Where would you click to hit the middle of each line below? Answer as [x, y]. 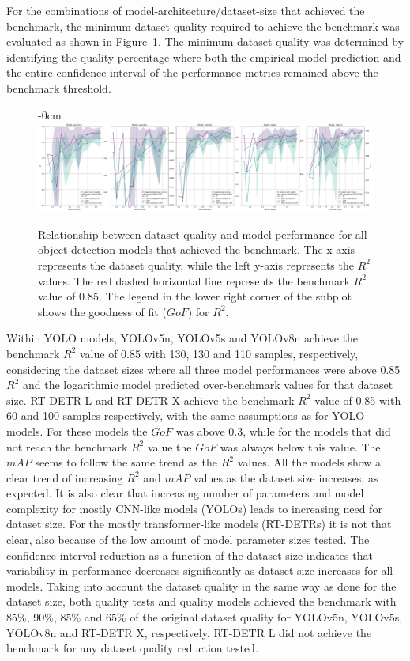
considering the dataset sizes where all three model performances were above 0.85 [203, 369]
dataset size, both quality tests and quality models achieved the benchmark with [201, 601]
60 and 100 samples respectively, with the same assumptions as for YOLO [186, 415]
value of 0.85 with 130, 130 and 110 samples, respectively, [219, 353]
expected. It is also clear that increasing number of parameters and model [185, 493]
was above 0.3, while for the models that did [283, 431]
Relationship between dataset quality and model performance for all [203, 234]
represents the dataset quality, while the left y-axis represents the [196, 264]
